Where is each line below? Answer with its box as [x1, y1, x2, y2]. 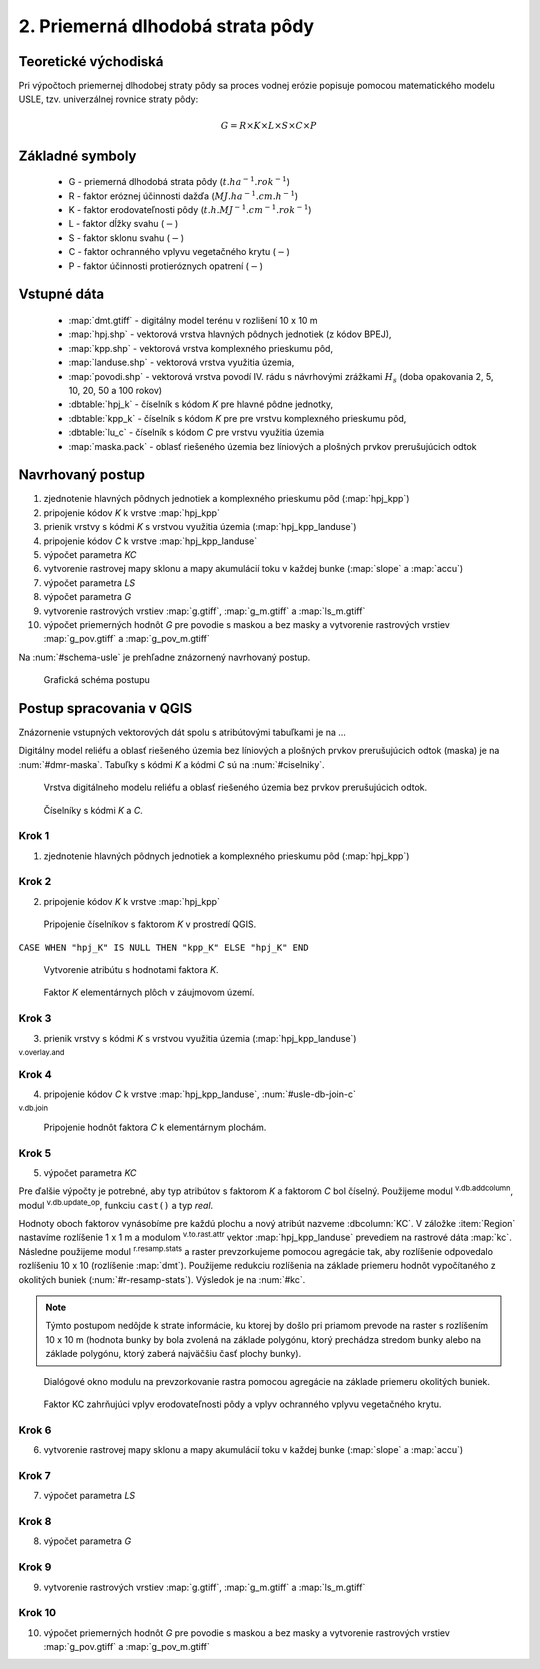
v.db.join [18, 1103, 49, 1114]
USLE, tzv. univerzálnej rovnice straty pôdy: [18, 93, 199, 105]
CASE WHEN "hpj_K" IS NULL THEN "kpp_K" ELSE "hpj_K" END [18, 941, 309, 953]
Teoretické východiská [18, 53, 164, 70]
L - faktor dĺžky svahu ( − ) [68, 218, 179, 230]
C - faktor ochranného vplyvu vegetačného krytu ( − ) [68, 246, 290, 258]
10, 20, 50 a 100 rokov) [68, 384, 163, 396]
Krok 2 [18, 875, 52, 889]
